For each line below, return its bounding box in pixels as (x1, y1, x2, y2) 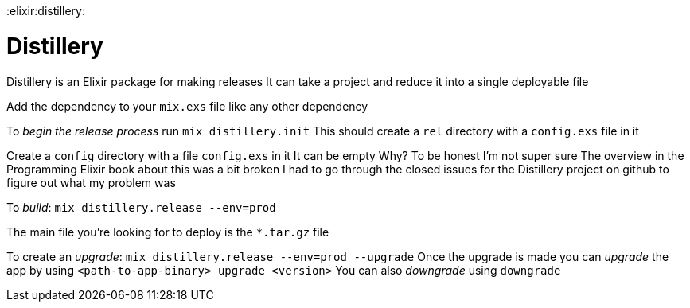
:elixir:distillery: (6, 4, 85, 18)
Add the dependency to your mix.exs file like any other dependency (6, 99, 368, 113)
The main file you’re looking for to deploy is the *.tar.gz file (6, 224, 329, 239)
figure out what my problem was (6, 175, 176, 189)
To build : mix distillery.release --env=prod (6, 200, 276, 214)
